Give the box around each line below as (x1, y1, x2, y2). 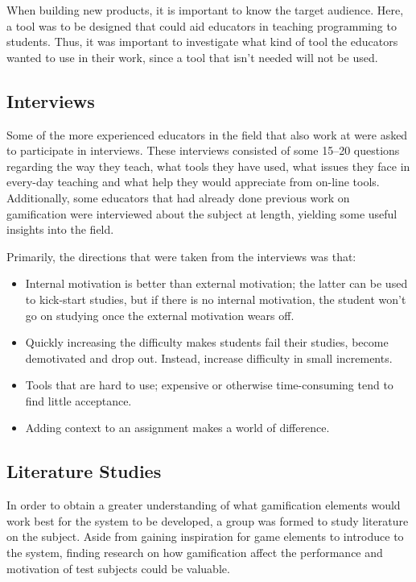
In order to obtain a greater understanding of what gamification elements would (6, 497, 401, 513)
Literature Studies (6, 459, 162, 484)
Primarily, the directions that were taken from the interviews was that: (6, 247, 356, 264)
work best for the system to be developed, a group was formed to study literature (6, 512, 409, 529)
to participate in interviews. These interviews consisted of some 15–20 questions (6, 142, 400, 159)
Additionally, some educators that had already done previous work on (6, 189, 350, 206)
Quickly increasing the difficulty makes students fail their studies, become (25, 334, 389, 351)
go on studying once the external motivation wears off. (25, 306, 294, 323)
